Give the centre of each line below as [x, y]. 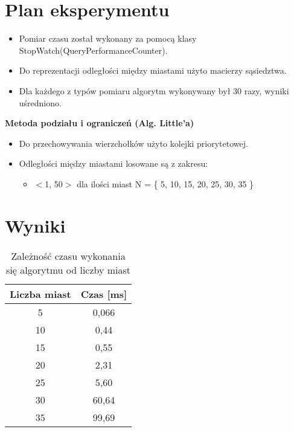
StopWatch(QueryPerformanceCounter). [93, 50]
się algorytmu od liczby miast [69, 269]
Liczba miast [40, 294]
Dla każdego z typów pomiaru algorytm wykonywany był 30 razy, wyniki [154, 90]
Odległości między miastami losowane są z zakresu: [113, 163]
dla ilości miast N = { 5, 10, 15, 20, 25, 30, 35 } [165, 183]
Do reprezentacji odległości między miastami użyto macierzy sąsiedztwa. [153, 70]
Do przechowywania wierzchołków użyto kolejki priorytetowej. [133, 143]
